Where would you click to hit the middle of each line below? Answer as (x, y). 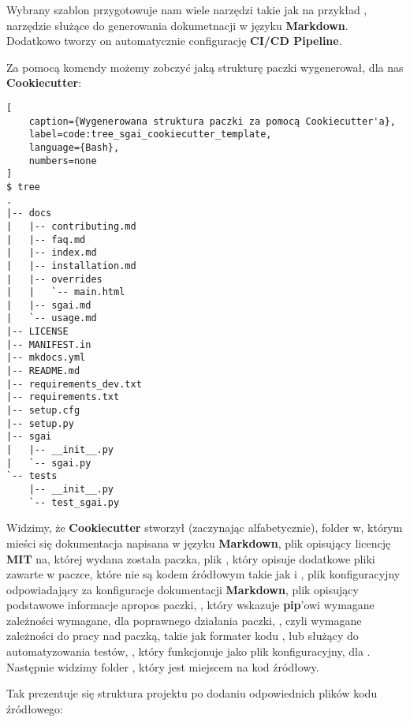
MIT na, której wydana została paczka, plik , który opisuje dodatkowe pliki (191, 558)
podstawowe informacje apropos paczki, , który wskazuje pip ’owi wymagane (190, 605)
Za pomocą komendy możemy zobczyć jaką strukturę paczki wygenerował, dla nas (205, 67)
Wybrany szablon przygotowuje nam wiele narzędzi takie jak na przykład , (187, 9)
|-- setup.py (40, 423)
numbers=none (63, 161)
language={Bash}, (74, 147)
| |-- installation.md (71, 266)
